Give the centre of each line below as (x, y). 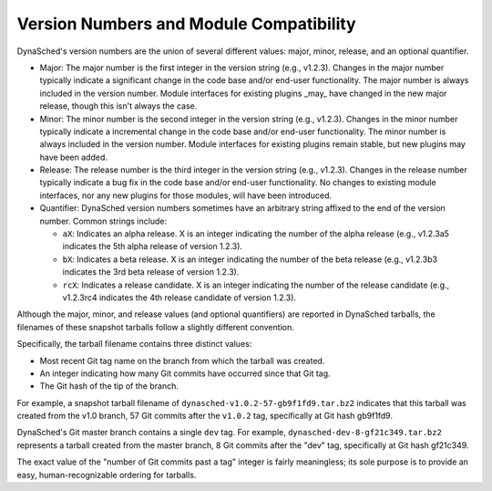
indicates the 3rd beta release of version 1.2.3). (151, 272)
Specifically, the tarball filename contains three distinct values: (134, 344)
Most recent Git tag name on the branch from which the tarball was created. (182, 360)
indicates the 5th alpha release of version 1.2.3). (153, 246)
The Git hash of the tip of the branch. (109, 386)
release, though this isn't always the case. (118, 106)
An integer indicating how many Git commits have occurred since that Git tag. (185, 373)
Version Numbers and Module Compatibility (186, 24)
